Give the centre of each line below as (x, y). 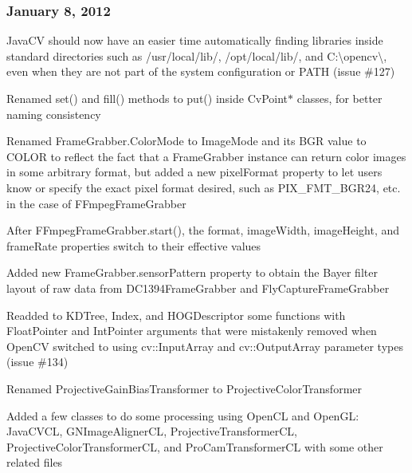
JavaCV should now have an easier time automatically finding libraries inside (195, 40)
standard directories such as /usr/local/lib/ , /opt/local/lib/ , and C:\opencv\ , (197, 55)
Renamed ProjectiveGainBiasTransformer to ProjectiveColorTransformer (184, 388)
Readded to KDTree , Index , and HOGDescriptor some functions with (176, 315)
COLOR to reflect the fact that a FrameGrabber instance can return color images (206, 156)
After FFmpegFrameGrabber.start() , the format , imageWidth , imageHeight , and (203, 230)
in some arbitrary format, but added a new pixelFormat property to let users (194, 172)
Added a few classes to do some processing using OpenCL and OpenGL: (183, 415)
